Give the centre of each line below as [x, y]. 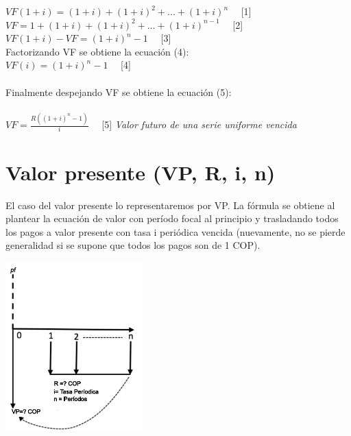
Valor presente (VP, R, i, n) [141, 172]
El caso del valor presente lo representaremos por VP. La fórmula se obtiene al [170, 205]
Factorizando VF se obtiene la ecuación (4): [97, 51]
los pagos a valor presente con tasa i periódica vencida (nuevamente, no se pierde [175, 231]
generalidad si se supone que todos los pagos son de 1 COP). [133, 245]
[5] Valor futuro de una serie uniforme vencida [199, 124]
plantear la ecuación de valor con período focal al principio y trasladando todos [172, 218]
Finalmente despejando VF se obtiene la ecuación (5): [119, 92]
